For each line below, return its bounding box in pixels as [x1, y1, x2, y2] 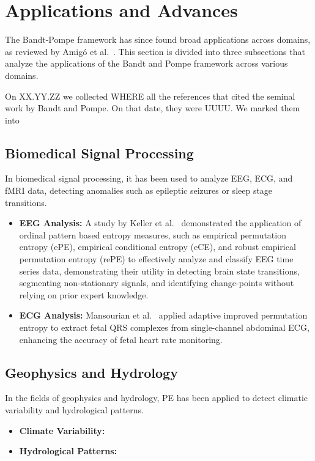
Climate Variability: [19, 424, 105, 437]
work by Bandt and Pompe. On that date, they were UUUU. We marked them [5, 101, 300, 114]
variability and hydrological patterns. [5, 404, 144, 416]
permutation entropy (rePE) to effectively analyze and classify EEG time [19, 253, 294, 265]
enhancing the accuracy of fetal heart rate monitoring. [19, 333, 223, 345]
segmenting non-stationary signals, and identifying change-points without [19, 276, 294, 289]
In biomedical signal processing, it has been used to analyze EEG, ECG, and [5, 172, 293, 185]
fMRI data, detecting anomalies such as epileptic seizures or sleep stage [5, 184, 273, 197]
